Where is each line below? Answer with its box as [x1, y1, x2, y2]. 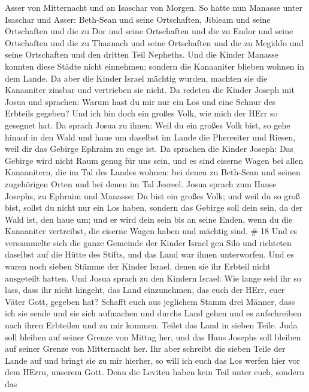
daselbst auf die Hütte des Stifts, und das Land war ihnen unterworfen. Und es [5, 248, 295, 261]
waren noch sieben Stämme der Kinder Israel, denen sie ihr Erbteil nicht [5, 260, 271, 273]
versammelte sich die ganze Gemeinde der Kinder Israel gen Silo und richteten [5, 236, 292, 249]
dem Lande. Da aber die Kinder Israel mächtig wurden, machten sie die [5, 71, 268, 84]
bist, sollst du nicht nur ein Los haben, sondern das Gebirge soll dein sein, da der [5, 201, 303, 214]
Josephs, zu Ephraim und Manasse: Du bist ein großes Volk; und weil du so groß [5, 189, 300, 202]
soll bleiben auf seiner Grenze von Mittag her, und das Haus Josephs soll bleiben [5, 330, 301, 343]
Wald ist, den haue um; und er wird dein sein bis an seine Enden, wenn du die [5, 213, 293, 225]
